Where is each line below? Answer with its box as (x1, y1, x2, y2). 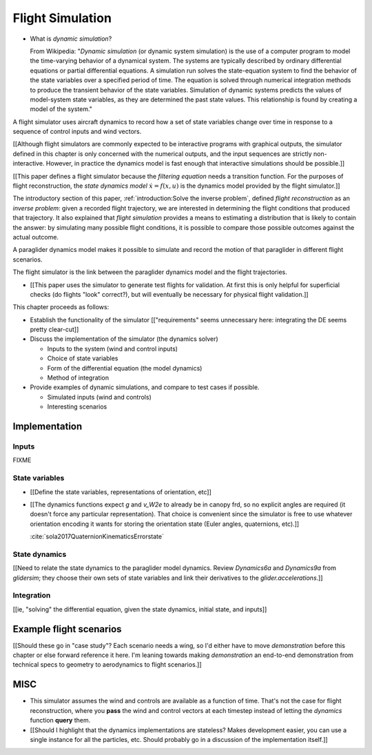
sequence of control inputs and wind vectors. (12, 128, 142, 136)
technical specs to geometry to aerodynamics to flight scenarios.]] (12, 660, 203, 669)
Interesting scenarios (47, 402, 107, 411)
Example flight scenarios (12, 623, 122, 635)
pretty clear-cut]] (30, 325, 79, 334)
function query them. (30, 716, 91, 725)
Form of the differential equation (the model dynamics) (47, 364, 203, 372)
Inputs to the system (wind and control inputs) (47, 344, 178, 353)
